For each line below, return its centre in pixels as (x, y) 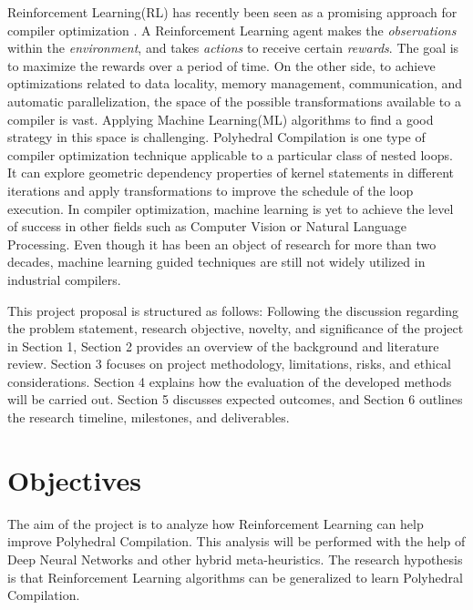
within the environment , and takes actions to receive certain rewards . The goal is (233, 48)
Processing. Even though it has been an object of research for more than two (222, 244)
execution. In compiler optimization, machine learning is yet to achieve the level (231, 208)
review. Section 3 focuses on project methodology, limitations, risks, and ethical (230, 364)
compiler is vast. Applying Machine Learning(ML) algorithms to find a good (221, 119)
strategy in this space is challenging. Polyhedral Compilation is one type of (216, 137)
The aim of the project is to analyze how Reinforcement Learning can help (216, 523)
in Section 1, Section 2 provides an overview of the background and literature (223, 346)
